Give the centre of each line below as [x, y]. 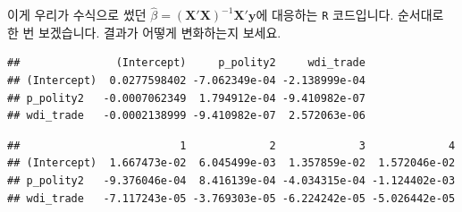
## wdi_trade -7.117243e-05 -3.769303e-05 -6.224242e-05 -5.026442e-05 [231, 198]
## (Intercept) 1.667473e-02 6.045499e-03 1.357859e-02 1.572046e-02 [231, 163]
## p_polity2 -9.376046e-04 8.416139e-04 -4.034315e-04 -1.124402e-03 [231, 181]
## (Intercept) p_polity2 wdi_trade [186, 63]
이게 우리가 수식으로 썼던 [77, 15]
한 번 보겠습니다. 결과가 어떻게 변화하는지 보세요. [144, 32]
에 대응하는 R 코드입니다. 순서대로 [350, 15]
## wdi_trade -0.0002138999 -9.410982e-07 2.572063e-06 [186, 116]
